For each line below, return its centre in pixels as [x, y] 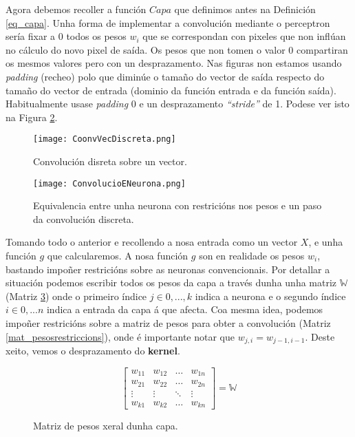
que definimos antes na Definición [245, 9]
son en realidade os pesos [252, 256]
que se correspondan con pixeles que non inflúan [244, 36]
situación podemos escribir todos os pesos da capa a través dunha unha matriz [171, 283]
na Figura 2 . [32, 117]
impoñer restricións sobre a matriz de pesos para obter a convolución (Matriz [168, 323]
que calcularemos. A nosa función [118, 256]
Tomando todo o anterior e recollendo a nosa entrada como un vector [152, 242]
